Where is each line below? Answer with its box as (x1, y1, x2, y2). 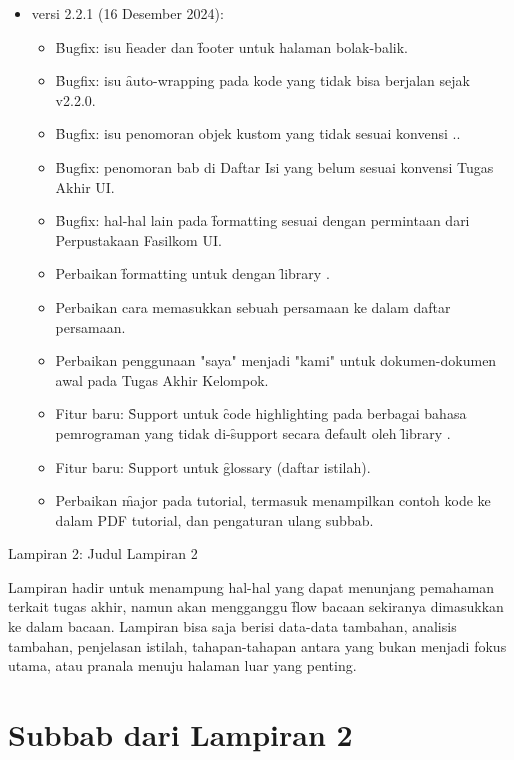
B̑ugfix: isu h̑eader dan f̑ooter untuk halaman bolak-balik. (55, 36, 408, 57)
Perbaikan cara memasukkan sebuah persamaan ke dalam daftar (55, 296, 451, 317)
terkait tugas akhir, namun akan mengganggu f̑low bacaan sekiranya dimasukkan (8, 596, 504, 617)
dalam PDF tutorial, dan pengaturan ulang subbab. (55, 509, 374, 530)
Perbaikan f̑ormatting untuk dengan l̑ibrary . (55, 263, 330, 284)
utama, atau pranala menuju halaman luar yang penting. (8, 655, 357, 676)
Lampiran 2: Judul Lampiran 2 (8, 543, 198, 564)
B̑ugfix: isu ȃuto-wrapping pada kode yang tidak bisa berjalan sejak (55, 70, 470, 91)
